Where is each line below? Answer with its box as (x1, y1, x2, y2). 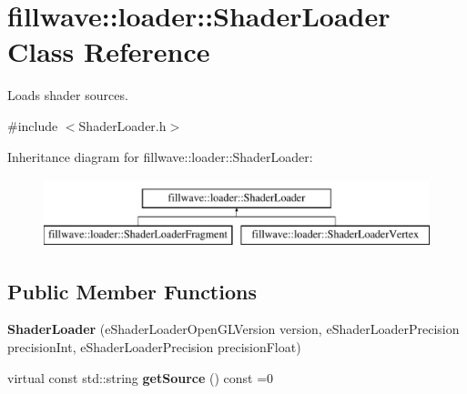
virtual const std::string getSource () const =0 (7, 368, 274, 387)
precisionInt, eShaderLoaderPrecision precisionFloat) (7, 338, 301, 357)
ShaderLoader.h (78, 116, 167, 135)
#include (7, 116, 58, 135)
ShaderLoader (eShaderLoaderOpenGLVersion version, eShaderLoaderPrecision (7, 319, 460, 338)
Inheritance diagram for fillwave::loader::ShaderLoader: (7, 146, 313, 166)
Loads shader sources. (7, 86, 128, 105)
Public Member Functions (7, 277, 257, 305)
